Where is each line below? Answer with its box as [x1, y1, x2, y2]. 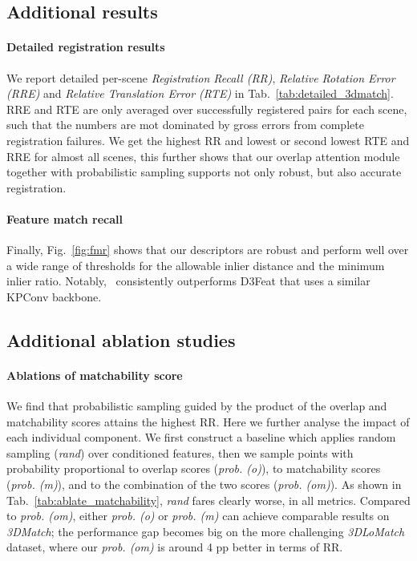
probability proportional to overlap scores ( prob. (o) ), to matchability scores [6, 460, 381, 477]
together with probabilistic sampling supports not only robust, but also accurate [6, 163, 402, 180]
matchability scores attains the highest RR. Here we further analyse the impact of [6, 413, 410, 430]
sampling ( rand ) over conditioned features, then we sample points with [6, 444, 354, 461]
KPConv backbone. [6, 288, 102, 305]
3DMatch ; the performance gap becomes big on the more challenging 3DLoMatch [6, 523, 405, 539]
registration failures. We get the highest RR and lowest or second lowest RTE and [6, 131, 410, 148]
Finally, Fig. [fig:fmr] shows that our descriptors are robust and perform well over [6, 241, 409, 258]
